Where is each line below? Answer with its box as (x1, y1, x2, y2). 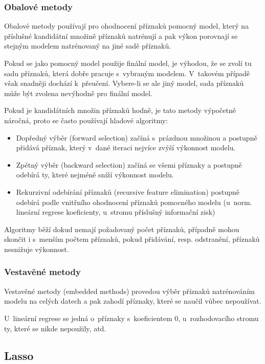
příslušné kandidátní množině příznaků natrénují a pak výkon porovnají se (4, 30, 238, 41)
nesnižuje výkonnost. (4, 243, 69, 254)
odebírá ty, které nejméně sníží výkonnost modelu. (16, 169, 174, 180)
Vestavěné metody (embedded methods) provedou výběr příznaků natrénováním (4, 285, 255, 296)
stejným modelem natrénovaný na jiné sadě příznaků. (4, 40, 171, 51)
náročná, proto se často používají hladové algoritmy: (4, 115, 168, 125)
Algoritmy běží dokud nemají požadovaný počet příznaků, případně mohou (4, 223, 239, 234)
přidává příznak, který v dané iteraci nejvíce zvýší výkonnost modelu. (16, 142, 236, 153)
